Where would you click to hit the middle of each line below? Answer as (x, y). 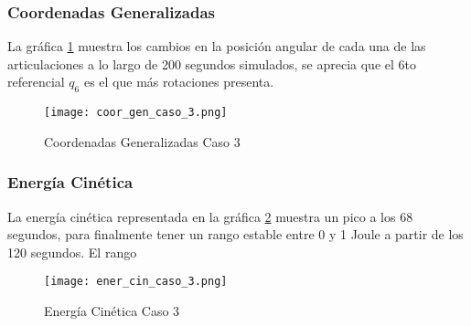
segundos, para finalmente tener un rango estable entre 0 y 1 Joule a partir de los (235, 234)
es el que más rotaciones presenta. (179, 82)
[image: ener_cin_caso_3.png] (136, 282)
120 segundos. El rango (72, 252)
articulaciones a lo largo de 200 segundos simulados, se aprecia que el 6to (212, 63)
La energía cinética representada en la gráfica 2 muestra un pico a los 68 (210, 216)
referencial (36, 82)
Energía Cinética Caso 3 (112, 311)
